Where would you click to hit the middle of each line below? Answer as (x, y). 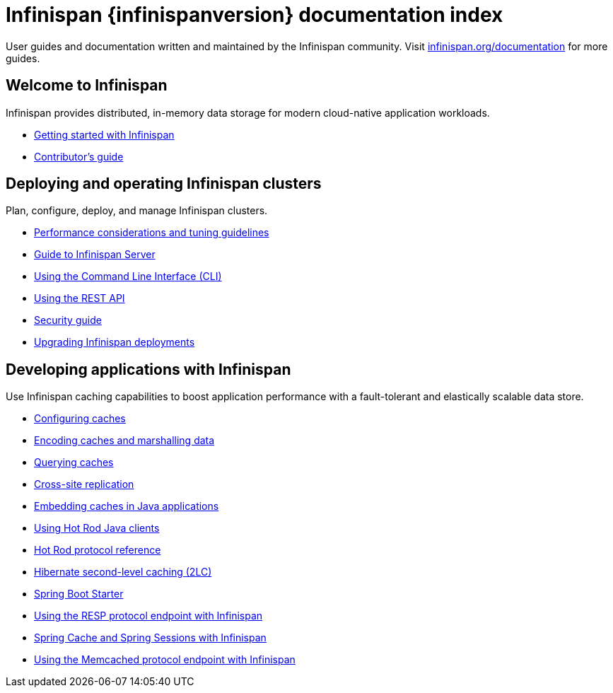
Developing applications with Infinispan (148, 369)
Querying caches (74, 462)
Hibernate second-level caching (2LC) (123, 572)
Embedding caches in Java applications (127, 506)
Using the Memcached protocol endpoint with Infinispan (165, 660)
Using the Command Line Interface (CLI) (128, 276)
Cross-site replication (84, 484)
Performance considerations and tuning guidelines (152, 233)
